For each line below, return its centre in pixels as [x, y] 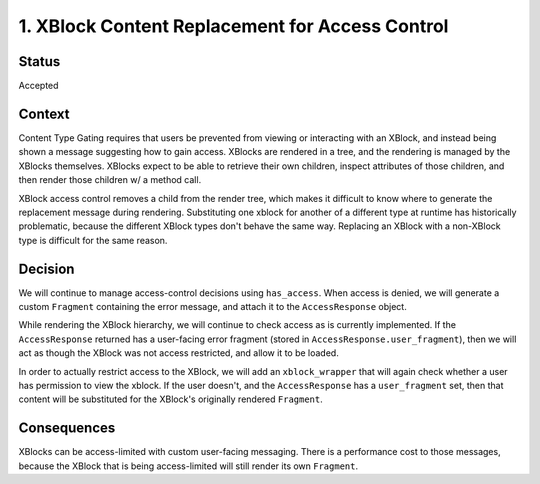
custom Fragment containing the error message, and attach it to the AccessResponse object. [212, 306]
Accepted [38, 86]
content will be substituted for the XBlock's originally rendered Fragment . [171, 399]
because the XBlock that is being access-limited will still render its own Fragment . [188, 466]
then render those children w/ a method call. [110, 180]
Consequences [67, 428]
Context [44, 113]
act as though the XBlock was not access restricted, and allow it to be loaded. [178, 353]
